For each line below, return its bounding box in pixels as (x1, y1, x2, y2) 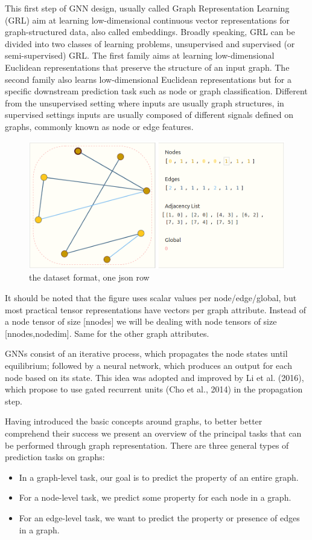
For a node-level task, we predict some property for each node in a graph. (19, 491, 291, 504)
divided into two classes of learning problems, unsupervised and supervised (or (5, 37, 295, 50)
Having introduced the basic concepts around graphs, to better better (5, 415, 263, 428)
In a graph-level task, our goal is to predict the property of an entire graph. (19, 470, 299, 483)
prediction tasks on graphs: (5, 451, 105, 463)
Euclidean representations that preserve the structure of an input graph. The (5, 60, 290, 73)
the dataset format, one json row (29, 271, 150, 284)
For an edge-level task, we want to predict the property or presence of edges (19, 511, 300, 524)
